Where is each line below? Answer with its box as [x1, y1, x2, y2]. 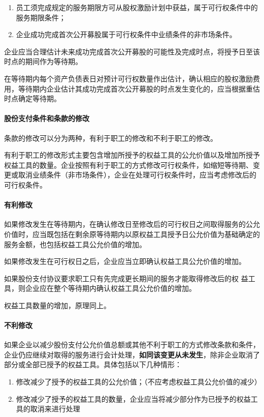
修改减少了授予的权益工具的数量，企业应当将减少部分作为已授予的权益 [16, 393, 251, 404]
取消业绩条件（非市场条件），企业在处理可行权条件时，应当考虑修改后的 [18, 169, 256, 180]
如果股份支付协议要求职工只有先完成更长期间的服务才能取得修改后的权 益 [4, 273, 248, 283]
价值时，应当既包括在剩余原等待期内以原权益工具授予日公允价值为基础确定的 [4, 228, 260, 239]
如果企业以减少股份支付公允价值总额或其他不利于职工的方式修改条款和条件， [4, 339, 260, 350]
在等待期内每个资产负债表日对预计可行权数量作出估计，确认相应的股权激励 [4, 73, 253, 83]
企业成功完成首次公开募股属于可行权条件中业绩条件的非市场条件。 [16, 29, 237, 40]
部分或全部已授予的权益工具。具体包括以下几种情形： [4, 359, 182, 370]
